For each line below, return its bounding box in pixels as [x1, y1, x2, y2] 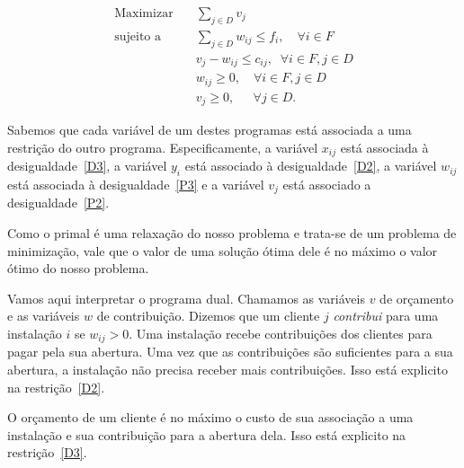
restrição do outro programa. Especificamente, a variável [7, 137, 318, 156]
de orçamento [379, 288, 454, 307]
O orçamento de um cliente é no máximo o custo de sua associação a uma [7, 408, 414, 427]
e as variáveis [7, 306, 80, 325]
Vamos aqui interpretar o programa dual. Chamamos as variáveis [7, 288, 365, 307]
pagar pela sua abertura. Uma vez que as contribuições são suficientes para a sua [7, 342, 453, 361]
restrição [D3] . [7, 443, 87, 462]
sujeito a [114, 30, 162, 43]
